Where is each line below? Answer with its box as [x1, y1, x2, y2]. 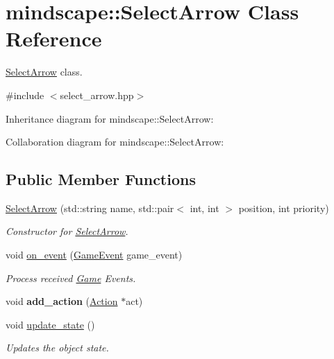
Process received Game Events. [6, 270, 136, 285]
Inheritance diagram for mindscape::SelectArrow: [6, 111, 214, 125]
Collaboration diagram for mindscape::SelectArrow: [6, 134, 224, 149]
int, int [190, 200, 219, 215]
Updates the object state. [6, 340, 109, 355]
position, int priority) [238, 200, 329, 215]
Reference [6, 24, 102, 53]
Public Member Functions [6, 168, 196, 190]
